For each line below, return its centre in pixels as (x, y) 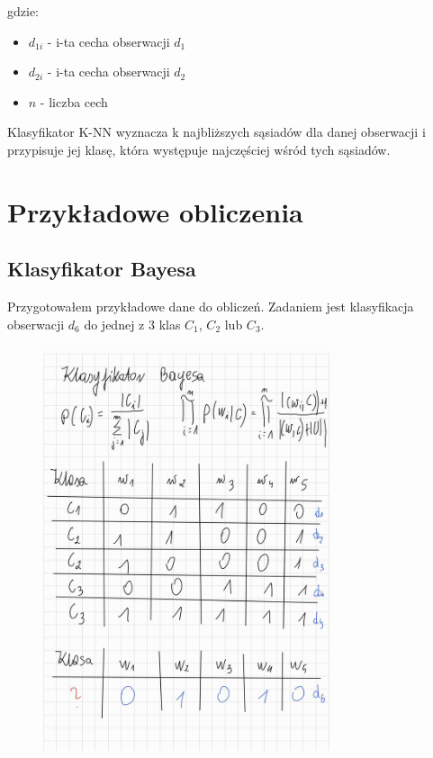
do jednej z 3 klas (132, 324)
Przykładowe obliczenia (155, 211)
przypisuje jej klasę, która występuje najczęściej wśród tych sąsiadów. (199, 149)
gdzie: (23, 11)
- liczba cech (74, 101)
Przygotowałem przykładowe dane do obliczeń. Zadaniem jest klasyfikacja (211, 307)
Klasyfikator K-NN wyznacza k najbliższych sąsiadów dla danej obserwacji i (216, 132)
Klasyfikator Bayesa (102, 269)
